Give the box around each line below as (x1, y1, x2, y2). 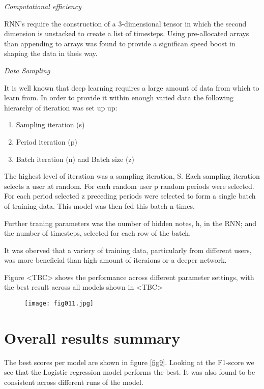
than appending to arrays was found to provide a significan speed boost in (4, 38, 236, 48)
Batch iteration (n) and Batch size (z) (16, 153, 135, 164)
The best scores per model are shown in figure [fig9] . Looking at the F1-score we (4, 356, 254, 367)
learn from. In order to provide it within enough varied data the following (4, 92, 234, 103)
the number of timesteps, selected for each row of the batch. (4, 228, 191, 238)
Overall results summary (4, 327, 181, 348)
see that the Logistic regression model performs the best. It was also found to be (4, 367, 255, 377)
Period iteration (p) (16, 136, 77, 147)
